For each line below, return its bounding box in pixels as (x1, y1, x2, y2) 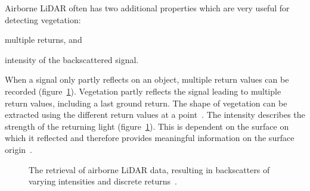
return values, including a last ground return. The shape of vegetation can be (5, 96, 287, 109)
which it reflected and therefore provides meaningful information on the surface (5, 131, 294, 144)
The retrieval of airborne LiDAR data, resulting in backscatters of (29, 163, 270, 176)
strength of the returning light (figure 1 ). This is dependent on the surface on (5, 120, 289, 132)
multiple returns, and (5, 33, 82, 46)
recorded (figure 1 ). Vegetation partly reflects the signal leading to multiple (5, 84, 281, 97)
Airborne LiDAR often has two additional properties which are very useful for (5, 2, 290, 14)
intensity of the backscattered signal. (5, 53, 139, 65)
